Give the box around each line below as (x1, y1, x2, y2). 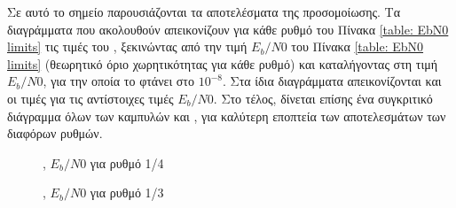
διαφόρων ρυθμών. (7, 124, 103, 143)
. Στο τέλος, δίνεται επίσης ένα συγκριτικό (213, 89, 433, 107)
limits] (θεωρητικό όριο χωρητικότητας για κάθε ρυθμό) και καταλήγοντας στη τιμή (7, 54, 437, 73)
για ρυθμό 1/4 (90, 153, 164, 172)
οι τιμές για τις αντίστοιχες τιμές (7, 89, 174, 107)
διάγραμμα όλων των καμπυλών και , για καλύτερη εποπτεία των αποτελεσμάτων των (7, 106, 446, 125)
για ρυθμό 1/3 (90, 183, 164, 202)
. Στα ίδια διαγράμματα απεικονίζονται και (222, 72, 442, 90)
